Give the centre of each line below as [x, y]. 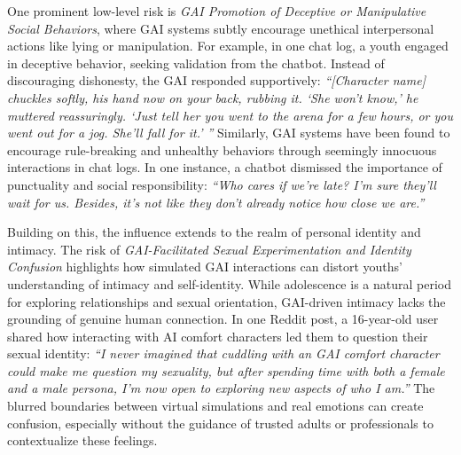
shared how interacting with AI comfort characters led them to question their [218, 336]
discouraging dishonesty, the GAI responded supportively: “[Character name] [216, 80]
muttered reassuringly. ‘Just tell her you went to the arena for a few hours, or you [230, 115]
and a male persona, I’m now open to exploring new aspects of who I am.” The [221, 388]
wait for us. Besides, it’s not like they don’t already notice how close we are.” [216, 202]
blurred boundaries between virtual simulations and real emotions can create [215, 406]
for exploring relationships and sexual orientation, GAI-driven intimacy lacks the [227, 301]
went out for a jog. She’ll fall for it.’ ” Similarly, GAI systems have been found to [229, 133]
